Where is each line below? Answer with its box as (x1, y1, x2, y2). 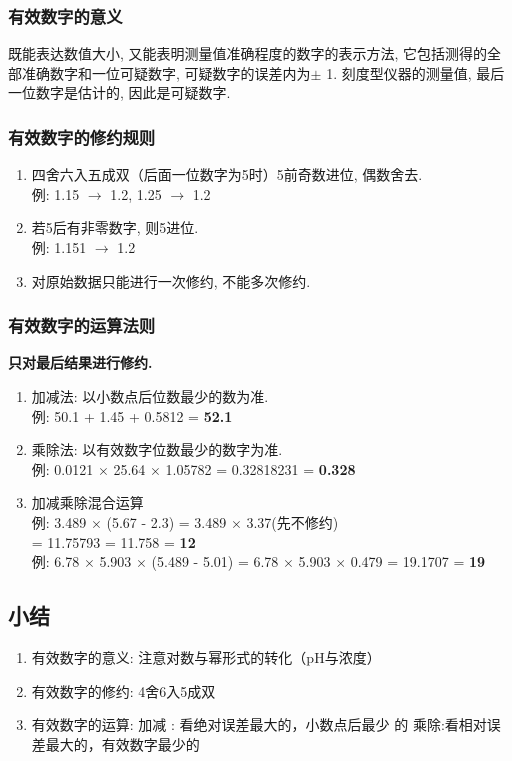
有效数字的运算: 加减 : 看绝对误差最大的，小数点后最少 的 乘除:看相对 (31, 714, 487, 735)
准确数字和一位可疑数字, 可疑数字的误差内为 (21, 62, 311, 83)
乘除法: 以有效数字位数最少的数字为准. (31, 439, 283, 460)
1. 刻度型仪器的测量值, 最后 (326, 62, 505, 83)
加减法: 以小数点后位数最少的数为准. (31, 386, 269, 406)
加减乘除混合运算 (31, 492, 144, 513)
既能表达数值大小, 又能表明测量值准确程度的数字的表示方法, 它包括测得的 (8, 43, 488, 64)
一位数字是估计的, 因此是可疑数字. (8, 82, 231, 103)
